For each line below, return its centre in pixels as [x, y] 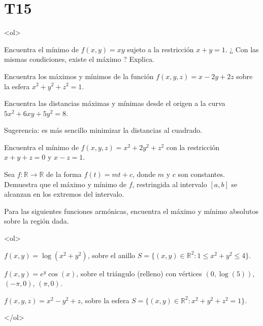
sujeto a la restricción [160, 49]
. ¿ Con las [242, 49]
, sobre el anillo [111, 255]
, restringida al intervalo [170, 184]
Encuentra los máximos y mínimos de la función [79, 76]
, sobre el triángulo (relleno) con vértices [139, 273]
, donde [144, 174]
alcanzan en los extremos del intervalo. [64, 194]
